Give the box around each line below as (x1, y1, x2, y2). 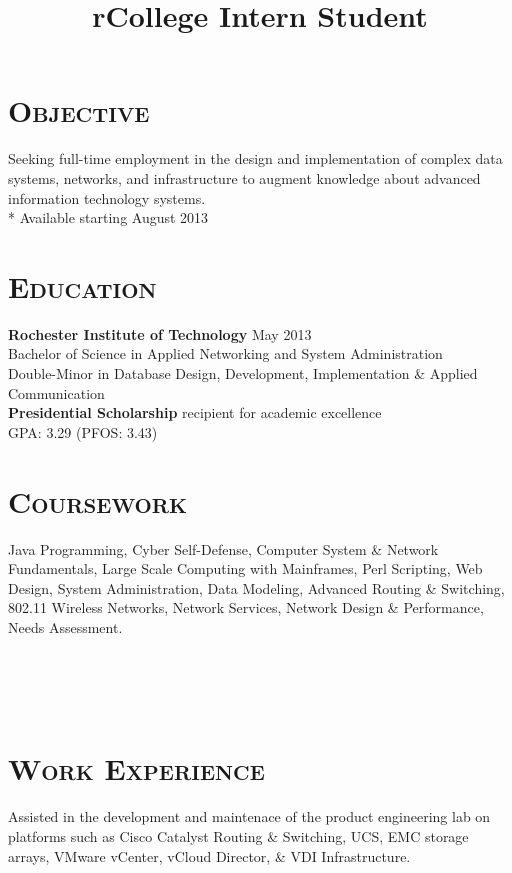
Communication (8, 382, 105, 403)
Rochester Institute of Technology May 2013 (8, 323, 312, 344)
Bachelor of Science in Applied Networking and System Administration (8, 343, 443, 364)
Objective (8, 90, 150, 131)
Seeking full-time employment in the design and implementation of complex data (8, 148, 503, 169)
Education (8, 265, 157, 306)
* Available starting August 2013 (8, 207, 209, 228)
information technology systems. (8, 187, 206, 208)
